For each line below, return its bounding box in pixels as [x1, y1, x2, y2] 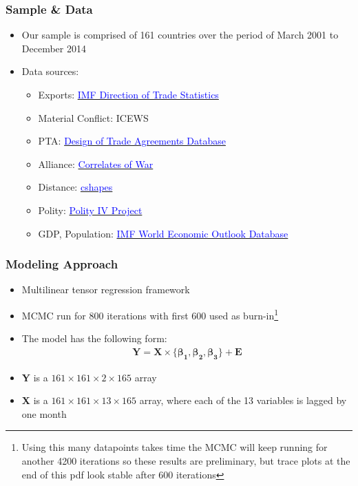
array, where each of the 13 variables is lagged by [139, 393, 347, 408]
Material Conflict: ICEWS [38, 110, 149, 125]
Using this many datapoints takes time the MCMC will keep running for [21, 440, 328, 454]
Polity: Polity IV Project [38, 202, 143, 217]
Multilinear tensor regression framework [21, 282, 190, 297]
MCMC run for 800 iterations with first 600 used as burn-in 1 [21, 306, 279, 322]
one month [21, 406, 67, 421]
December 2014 [21, 41, 86, 55]
